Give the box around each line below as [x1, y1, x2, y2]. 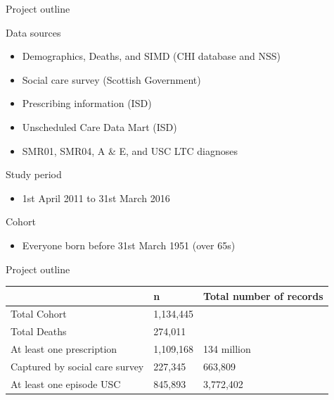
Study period [6, 167, 62, 182]
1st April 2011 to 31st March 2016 [22, 190, 170, 205]
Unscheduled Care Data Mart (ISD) [22, 119, 177, 134]
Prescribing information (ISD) [22, 96, 152, 111]
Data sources [6, 25, 61, 39]
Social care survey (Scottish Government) [22, 72, 201, 87]
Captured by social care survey [11, 359, 144, 373]
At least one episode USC [11, 376, 121, 391]
